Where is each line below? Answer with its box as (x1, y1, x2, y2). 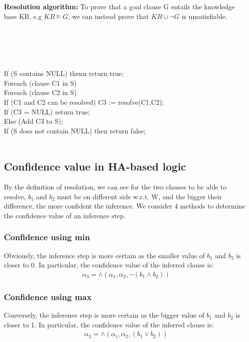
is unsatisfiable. (182, 11, 228, 21)
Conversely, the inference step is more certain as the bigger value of (4, 310, 204, 320)
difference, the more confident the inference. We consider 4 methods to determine (4, 201, 246, 211)
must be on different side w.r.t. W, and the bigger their (57, 191, 222, 201)
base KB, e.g (4, 11, 42, 21)
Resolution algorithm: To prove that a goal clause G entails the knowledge (4, 1, 235, 11)
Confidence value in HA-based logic (4, 159, 186, 174)
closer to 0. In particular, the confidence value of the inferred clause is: (4, 260, 214, 270)
